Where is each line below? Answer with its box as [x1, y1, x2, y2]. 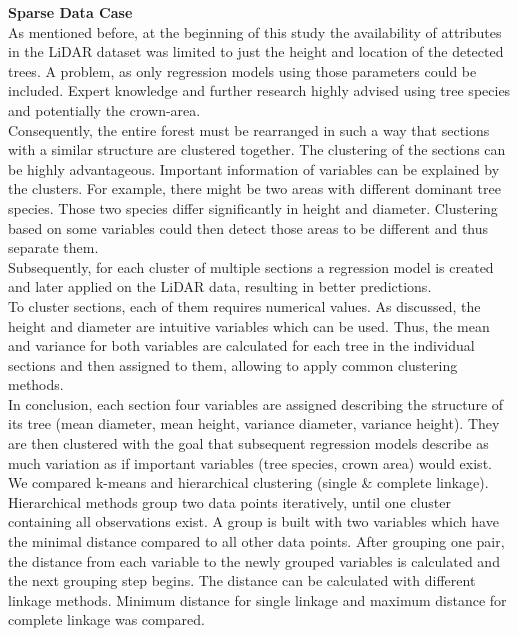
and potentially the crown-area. [8, 99, 201, 120]
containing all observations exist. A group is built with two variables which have [8, 511, 499, 532]
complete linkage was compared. [8, 609, 205, 630]
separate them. [8, 237, 99, 258]
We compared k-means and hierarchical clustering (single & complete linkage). [8, 472, 489, 493]
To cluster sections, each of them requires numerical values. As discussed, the [8, 295, 481, 316]
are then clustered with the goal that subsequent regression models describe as [8, 433, 489, 454]
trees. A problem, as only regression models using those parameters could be [8, 60, 477, 81]
